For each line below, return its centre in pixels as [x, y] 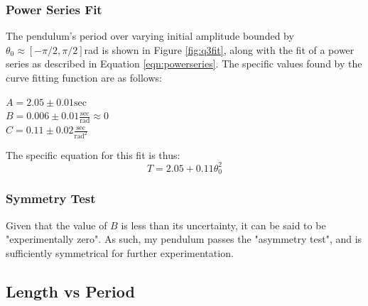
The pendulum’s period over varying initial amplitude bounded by [150, 36]
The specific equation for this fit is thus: [93, 154]
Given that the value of [56, 225]
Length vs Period [70, 291]
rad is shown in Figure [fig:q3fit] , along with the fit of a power [219, 49]
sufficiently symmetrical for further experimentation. [120, 252]
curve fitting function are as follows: [84, 77]
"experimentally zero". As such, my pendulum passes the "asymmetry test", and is [184, 239]
